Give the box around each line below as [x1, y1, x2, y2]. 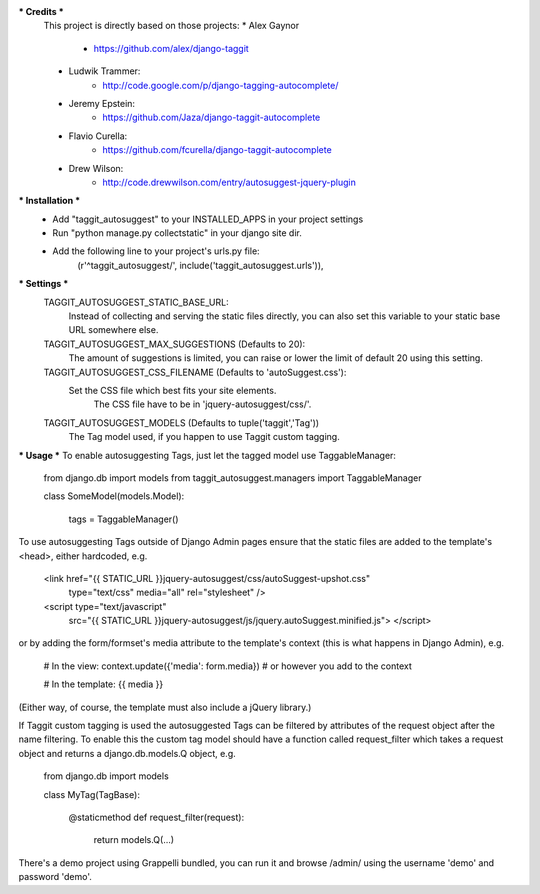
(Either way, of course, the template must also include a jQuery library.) [18, 701, 312, 713]
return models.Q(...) [93, 834, 175, 846]
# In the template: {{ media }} [43, 678, 164, 690]
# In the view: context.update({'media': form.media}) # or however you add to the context [43, 660, 412, 672]
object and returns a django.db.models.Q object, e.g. [18, 747, 237, 759]
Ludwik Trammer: [68, 65, 141, 77]
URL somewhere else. [68, 324, 159, 336]
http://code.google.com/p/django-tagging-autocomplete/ [102, 79, 339, 91]
